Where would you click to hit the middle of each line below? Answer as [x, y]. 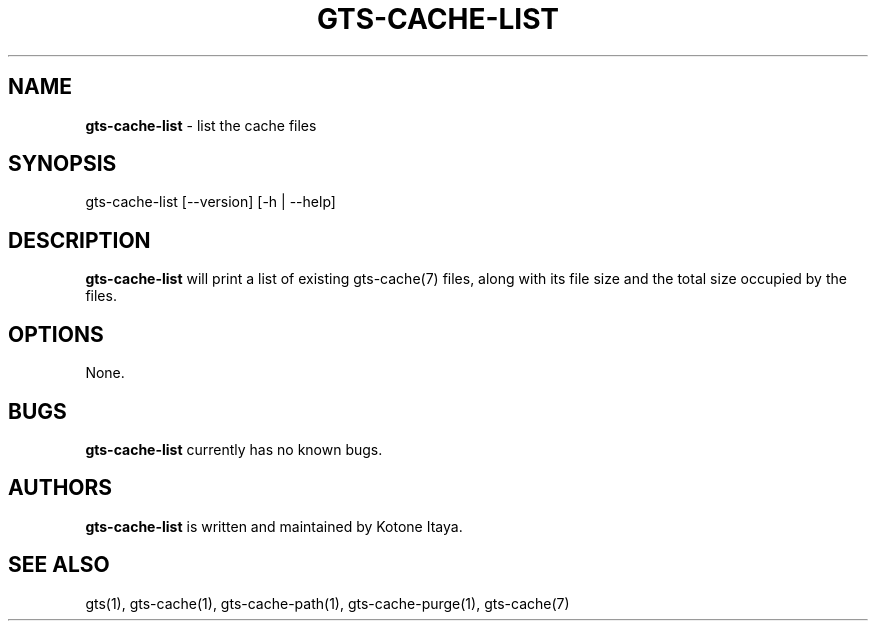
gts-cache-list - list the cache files [201, 125]
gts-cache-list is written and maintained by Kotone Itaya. [274, 526]
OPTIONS [56, 334]
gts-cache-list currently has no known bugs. [234, 449]
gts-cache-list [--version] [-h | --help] [210, 202]
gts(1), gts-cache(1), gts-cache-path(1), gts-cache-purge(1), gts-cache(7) [327, 603]
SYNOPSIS [62, 164]
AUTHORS [60, 488]
